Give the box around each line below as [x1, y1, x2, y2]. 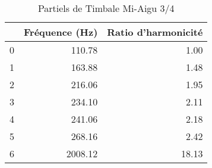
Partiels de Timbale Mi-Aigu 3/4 [37, 1, 175, 15]
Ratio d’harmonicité [107, 25, 203, 39]
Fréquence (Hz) [24, 25, 98, 39]
